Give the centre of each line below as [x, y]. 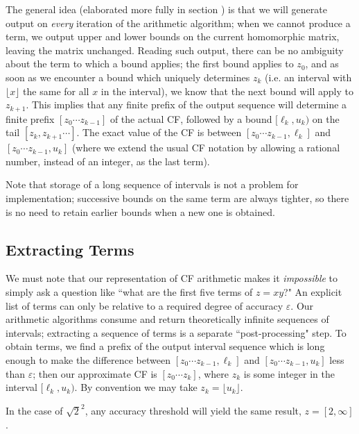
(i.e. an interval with [308, 77]
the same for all [56, 91]
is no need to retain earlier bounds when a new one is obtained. [140, 211]
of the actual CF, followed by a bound [191, 118]
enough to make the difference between [88, 359]
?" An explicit [313, 291]
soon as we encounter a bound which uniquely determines [128, 77]
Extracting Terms [70, 249]
